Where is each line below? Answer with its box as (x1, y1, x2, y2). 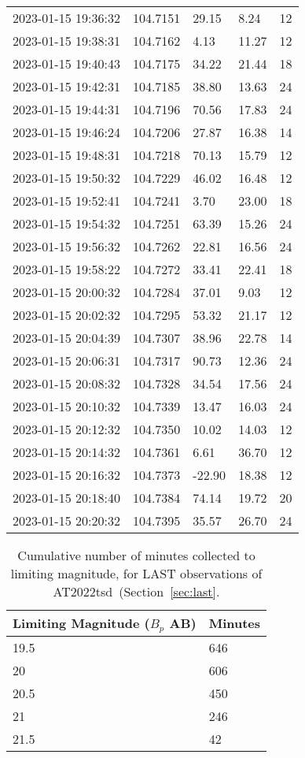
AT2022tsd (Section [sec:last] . (53, 582, 220, 600)
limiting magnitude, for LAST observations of (10, 564, 263, 582)
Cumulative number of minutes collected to (17, 546, 255, 564)
